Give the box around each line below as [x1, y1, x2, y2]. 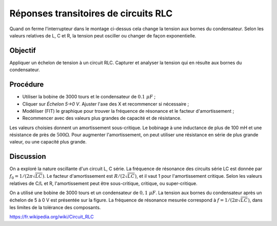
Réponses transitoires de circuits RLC [9, 8, 173, 19]
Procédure [9, 80, 44, 89]
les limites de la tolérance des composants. [9, 204, 101, 210]
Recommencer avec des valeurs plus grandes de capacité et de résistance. [22, 115, 182, 121]
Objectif [9, 46, 36, 55]
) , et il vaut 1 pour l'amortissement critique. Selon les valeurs [134, 173, 263, 179]
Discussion [9, 152, 46, 161]
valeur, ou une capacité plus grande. [9, 139, 87, 145]
